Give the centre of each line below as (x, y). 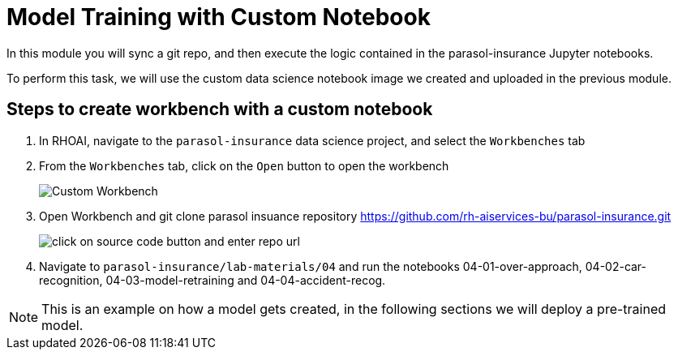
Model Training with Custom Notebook (219, 17)
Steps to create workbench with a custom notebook (220, 109)
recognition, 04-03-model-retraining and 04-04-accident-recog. (212, 280)
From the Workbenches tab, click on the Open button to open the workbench (244, 165)
